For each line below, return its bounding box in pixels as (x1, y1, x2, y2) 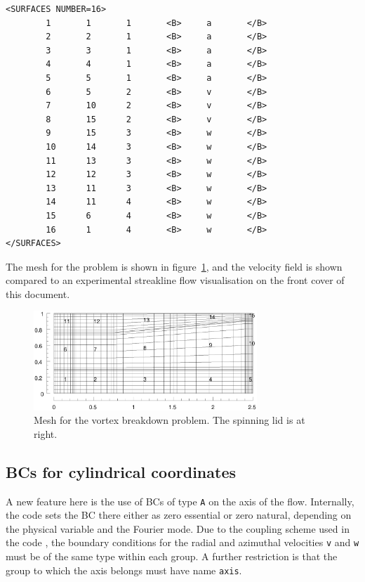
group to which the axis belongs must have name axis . (6, 562, 242, 577)
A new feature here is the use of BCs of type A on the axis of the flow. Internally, (6, 493, 354, 508)
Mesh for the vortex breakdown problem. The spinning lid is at (34, 413, 305, 427)
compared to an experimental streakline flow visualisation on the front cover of (6, 273, 345, 287)
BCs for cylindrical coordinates (6, 460, 236, 482)
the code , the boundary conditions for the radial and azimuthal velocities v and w (6, 535, 359, 550)
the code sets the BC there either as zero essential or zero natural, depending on (6, 507, 352, 522)
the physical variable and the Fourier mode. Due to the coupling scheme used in (6, 521, 350, 536)
